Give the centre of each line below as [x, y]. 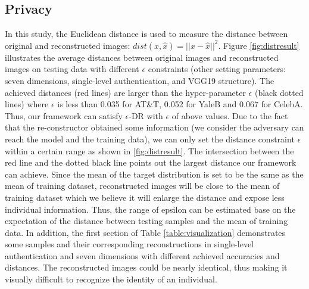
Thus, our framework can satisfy [64, 115]
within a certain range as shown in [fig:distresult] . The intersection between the [149, 150]
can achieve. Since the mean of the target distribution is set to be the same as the [154, 174]
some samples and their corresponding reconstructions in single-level [129, 244]
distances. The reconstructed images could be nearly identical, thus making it [146, 267]
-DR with [146, 115]
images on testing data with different [72, 69]
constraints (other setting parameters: [217, 69]
